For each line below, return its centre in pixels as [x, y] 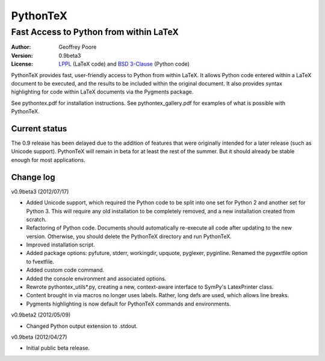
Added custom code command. [65, 270]
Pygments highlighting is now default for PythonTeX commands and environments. [128, 304]
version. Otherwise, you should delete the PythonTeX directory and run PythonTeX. [129, 236]
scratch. [36, 219]
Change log [33, 177]
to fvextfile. [40, 262]
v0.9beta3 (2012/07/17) [40, 191]
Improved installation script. [61, 245]
